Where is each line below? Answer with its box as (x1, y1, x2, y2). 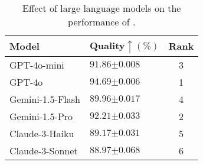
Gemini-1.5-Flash (9, 92, 80, 106)
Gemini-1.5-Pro (9, 109, 73, 123)
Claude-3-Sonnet (9, 143, 78, 157)
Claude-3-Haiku (9, 126, 74, 140)
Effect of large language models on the (22, 1, 181, 15)
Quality (89, 38, 125, 52)
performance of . (68, 15, 136, 28)
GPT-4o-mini (9, 57, 64, 72)
